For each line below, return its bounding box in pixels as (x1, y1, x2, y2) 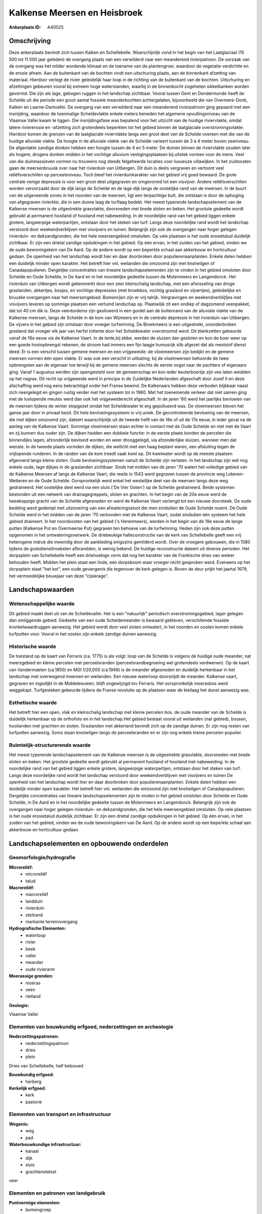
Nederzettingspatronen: (9, 1033, 59, 1039)
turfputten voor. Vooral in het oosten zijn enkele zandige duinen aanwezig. (9, 631, 158, 637)
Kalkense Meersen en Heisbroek (9, 7, 143, 18)
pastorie (25, 1099, 42, 1105)
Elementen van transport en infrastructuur (9, 1111, 111, 1118)
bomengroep (25, 1207, 51, 1213)
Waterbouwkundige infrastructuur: (9, 1142, 82, 1147)
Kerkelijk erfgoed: (9, 1085, 46, 1091)
